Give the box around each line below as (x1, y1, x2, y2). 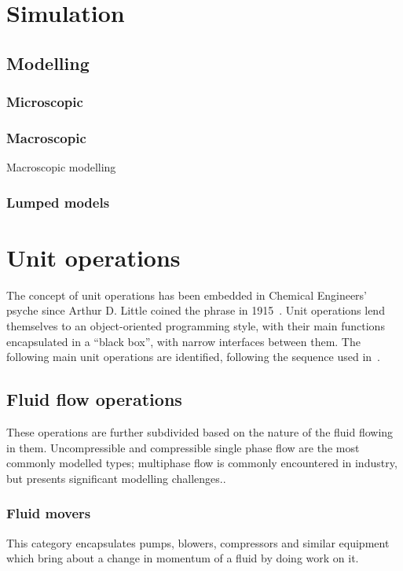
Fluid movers (6, 503, 91, 523)
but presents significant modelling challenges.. (6, 470, 226, 486)
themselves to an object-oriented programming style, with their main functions (6, 317, 385, 333)
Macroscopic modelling (6, 159, 116, 175)
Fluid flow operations (6, 387, 182, 411)
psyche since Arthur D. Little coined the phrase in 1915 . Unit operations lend (6, 302, 385, 319)
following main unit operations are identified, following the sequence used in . (6, 348, 380, 365)
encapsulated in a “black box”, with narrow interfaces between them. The (6, 333, 361, 349)
